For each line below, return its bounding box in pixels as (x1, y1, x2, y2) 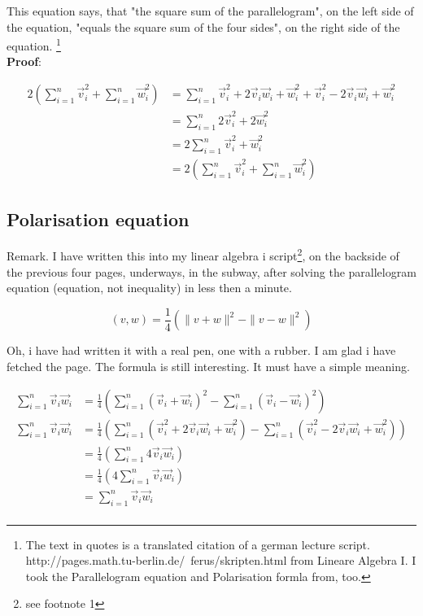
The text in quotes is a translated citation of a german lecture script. (25, 535, 370, 553)
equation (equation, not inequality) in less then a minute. (7, 279, 292, 296)
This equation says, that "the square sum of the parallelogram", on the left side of (7, 2, 414, 19)
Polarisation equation (7, 206, 190, 231)
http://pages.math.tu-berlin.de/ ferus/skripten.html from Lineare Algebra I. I (25, 552, 416, 569)
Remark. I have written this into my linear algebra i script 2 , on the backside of (7, 245, 399, 264)
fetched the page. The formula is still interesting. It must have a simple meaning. (7, 357, 410, 374)
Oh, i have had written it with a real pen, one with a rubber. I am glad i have (7, 342, 396, 359)
